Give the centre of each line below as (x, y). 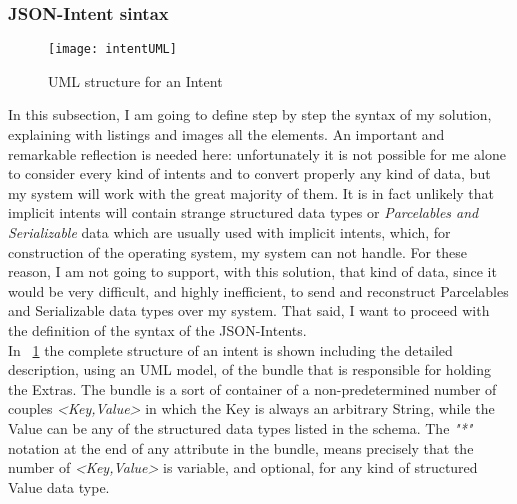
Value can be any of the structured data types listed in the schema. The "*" (240, 427)
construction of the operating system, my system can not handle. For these (237, 251)
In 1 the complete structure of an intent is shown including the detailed (230, 349)
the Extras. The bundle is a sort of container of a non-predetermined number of (252, 388)
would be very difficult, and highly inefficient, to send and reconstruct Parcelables (258, 290)
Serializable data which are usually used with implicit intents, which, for (229, 232)
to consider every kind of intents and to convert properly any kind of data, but (249, 173)
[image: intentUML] (112, 49)
